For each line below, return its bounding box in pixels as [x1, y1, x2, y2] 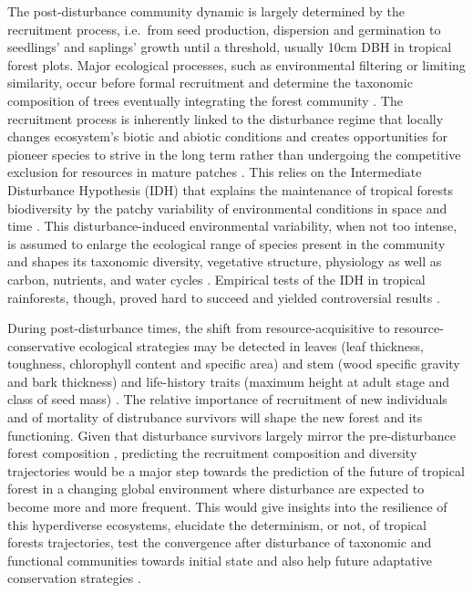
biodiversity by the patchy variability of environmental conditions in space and [7, 198, 447, 217]
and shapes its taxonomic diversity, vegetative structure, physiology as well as [7, 252, 442, 271]
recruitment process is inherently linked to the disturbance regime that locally [7, 109, 444, 128]
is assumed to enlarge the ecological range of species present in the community [7, 234, 446, 253]
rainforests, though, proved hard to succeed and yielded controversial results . [7, 287, 440, 307]
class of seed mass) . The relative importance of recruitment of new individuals [7, 390, 447, 409]
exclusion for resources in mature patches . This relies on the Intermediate [7, 162, 422, 182]
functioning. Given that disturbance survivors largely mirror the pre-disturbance [7, 425, 456, 444]
